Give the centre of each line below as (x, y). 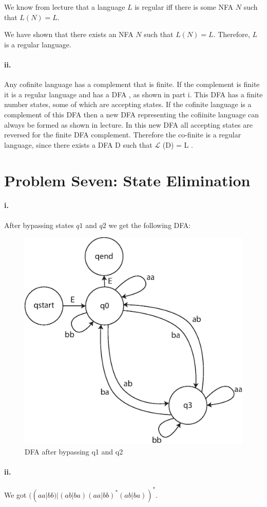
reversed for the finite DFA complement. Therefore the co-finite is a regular (123, 135)
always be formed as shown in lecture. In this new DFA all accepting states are (128, 124)
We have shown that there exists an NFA (69, 34)
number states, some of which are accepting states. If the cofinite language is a (128, 104)
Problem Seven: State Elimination (127, 180)
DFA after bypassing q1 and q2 (74, 451)
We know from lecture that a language (65, 7)
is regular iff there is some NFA (184, 7)
